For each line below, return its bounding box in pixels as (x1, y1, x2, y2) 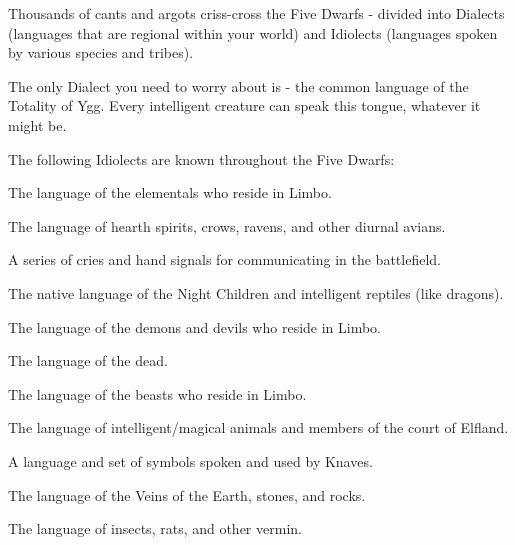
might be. (8, 114, 67, 135)
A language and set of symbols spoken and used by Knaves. (8, 450, 373, 471)
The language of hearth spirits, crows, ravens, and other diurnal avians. (8, 215, 446, 236)
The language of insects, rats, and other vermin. (8, 518, 302, 539)
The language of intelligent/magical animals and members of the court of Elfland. (8, 417, 509, 438)
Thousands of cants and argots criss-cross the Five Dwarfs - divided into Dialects (8, 3, 505, 23)
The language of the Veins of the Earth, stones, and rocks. (8, 484, 366, 505)
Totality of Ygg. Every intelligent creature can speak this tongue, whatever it (8, 95, 481, 116)
